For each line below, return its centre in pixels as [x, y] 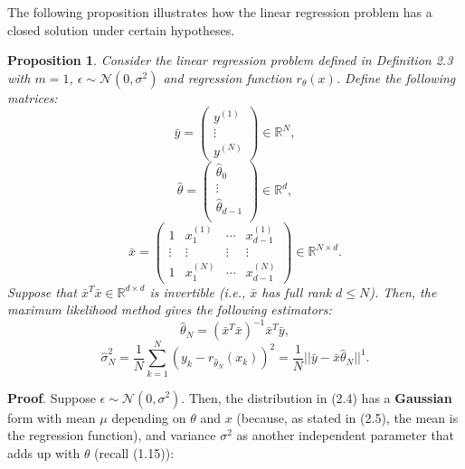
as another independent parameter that [346, 435]
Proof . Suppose [52, 397]
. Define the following [396, 77]
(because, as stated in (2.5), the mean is [347, 417]
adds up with [44, 452]
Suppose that [42, 291]
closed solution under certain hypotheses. [121, 29]
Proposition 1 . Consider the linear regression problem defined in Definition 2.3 [230, 60]
